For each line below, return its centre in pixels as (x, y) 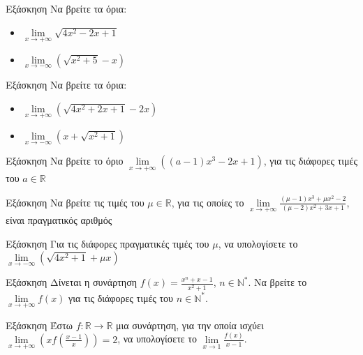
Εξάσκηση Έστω (39, 325)
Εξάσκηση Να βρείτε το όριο (65, 161)
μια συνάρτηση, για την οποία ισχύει (190, 325)
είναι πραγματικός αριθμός (59, 220)
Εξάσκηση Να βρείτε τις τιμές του (75, 202)
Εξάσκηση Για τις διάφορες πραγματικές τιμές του (108, 243)
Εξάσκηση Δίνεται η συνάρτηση (72, 282)
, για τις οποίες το (208, 202)
